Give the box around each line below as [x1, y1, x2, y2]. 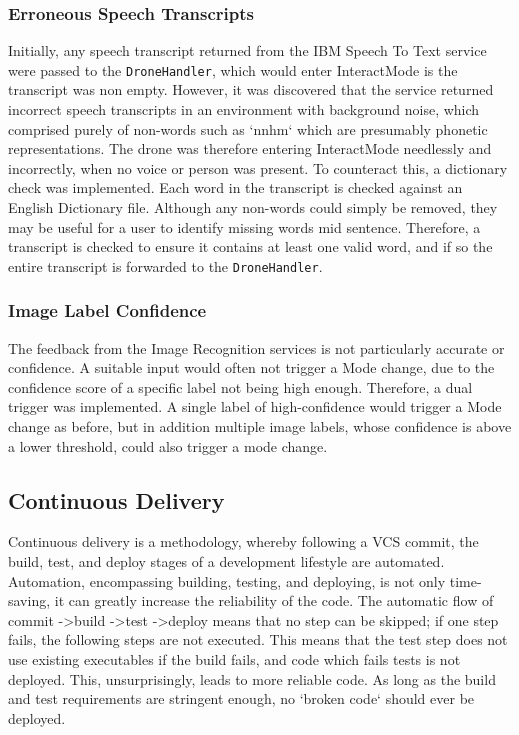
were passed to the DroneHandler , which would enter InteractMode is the [8, 59, 458, 80]
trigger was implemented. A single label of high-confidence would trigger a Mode [8, 396, 502, 417]
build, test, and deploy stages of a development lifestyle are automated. [8, 551, 445, 572]
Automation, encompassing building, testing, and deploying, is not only [8, 570, 446, 591]
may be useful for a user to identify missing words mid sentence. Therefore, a [8, 216, 481, 237]
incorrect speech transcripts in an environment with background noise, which [8, 99, 480, 120]
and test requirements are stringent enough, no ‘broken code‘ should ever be [8, 688, 475, 709]
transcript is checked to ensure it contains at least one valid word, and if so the [8, 236, 493, 257]
